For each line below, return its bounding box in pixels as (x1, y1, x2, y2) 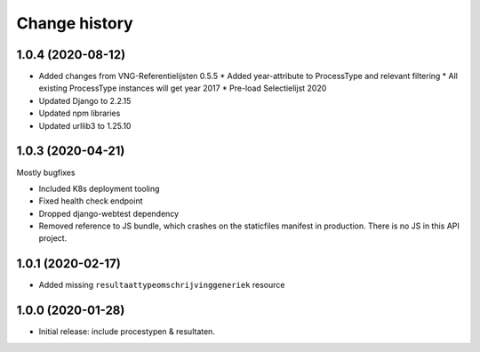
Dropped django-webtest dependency (38, 208, 180, 219)
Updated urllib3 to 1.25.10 (38, 120, 132, 131)
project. (38, 233, 68, 244)
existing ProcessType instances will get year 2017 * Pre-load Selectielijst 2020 (38, 83, 327, 93)
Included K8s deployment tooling (38, 183, 160, 194)
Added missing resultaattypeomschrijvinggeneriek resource (38, 280, 285, 291)
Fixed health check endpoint (38, 196, 143, 206)
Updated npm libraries (38, 108, 121, 119)
